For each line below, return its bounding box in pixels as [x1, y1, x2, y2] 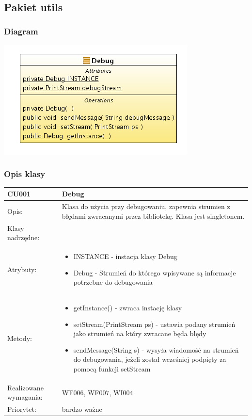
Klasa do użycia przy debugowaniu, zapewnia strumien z [62, 201, 230, 211]
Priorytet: [7, 404, 36, 414]
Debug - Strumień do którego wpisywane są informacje [73, 267, 236, 277]
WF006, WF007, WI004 [62, 387, 133, 397]
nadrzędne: [7, 232, 40, 242]
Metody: [7, 333, 32, 343]
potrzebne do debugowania [73, 277, 153, 287]
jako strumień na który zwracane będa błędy [73, 328, 206, 339]
